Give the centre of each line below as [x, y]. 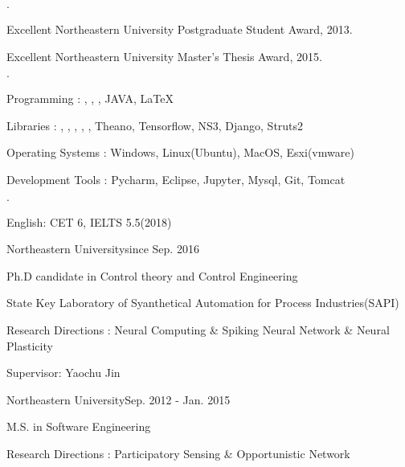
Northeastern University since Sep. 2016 [103, 249]
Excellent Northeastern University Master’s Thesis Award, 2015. [164, 56]
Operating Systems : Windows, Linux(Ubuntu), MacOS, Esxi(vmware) [180, 152]
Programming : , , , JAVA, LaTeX [90, 98]
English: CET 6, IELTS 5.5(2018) [89, 221]
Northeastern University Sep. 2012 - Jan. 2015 [119, 399]
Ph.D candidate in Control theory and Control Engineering [152, 275]
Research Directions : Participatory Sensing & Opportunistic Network [178, 453]
